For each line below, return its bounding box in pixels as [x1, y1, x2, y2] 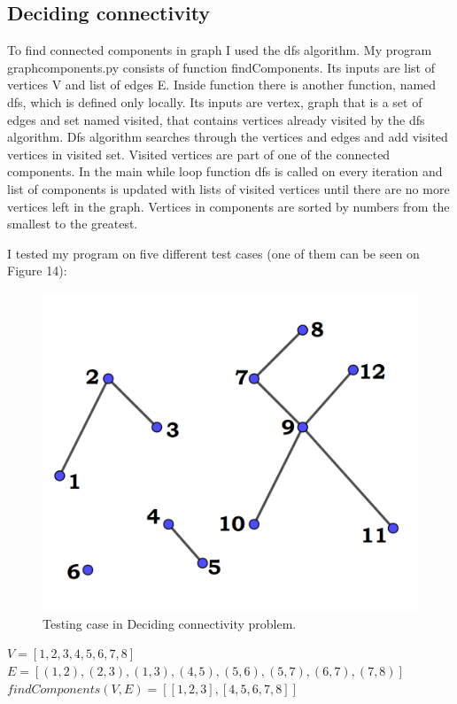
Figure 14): [7, 261, 67, 280]
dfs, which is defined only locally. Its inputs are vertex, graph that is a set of [7, 92, 422, 111]
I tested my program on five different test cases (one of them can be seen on [7, 244, 420, 262]
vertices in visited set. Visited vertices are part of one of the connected [7, 144, 391, 163]
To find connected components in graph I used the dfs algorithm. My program [7, 41, 432, 59]
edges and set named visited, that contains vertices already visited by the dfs [7, 110, 425, 128]
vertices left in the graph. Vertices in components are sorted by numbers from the [7, 197, 450, 215]
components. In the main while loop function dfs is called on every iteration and [7, 162, 443, 181]
